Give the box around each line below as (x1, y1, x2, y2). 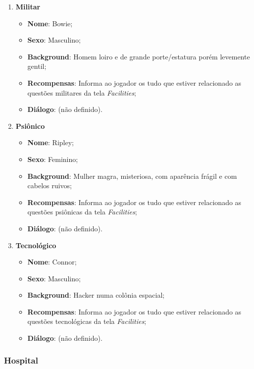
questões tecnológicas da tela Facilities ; (27, 316, 147, 326)
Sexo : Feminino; (27, 154, 78, 164)
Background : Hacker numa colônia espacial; (27, 290, 165, 300)
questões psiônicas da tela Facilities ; (27, 207, 137, 217)
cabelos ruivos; (27, 180, 72, 191)
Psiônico (15, 120, 45, 131)
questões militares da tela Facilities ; (27, 87, 136, 98)
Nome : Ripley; (27, 137, 74, 148)
